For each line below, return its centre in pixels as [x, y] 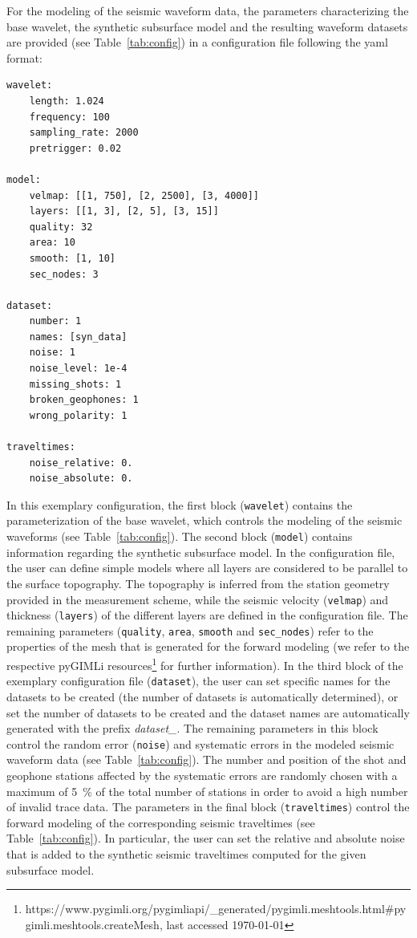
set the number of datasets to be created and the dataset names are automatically [208, 712]
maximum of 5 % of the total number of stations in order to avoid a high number [207, 791]
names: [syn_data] [78, 337]
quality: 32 [61, 227]
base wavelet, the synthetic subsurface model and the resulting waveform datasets [207, 26]
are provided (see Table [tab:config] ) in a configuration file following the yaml [197, 42]
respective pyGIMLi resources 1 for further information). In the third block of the [205, 664]
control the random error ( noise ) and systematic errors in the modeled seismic [200, 743]
